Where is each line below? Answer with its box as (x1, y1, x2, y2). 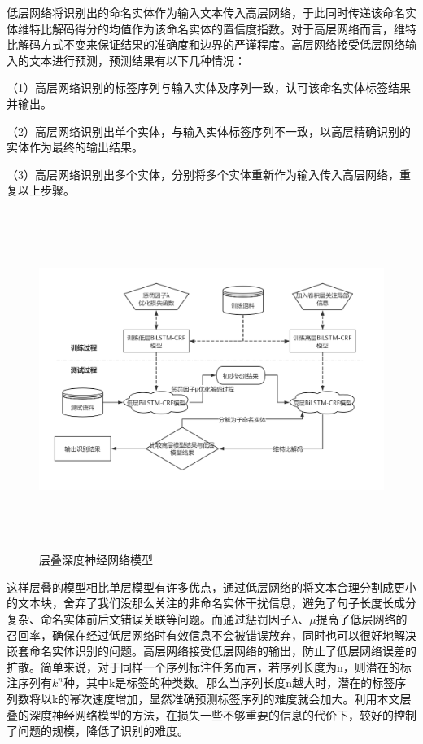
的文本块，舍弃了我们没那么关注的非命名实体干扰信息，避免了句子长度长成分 (7, 594, 416, 611)
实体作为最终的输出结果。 (7, 138, 143, 155)
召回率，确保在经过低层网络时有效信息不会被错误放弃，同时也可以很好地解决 (7, 626, 416, 643)
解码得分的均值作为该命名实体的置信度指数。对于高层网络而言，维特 (51, 20, 416, 37)
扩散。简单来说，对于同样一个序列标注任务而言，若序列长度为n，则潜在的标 (7, 658, 412, 675)
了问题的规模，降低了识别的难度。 (7, 722, 189, 739)
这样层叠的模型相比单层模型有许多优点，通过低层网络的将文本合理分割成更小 (7, 578, 416, 595)
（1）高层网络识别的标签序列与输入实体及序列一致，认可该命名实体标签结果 (7, 79, 411, 96)
